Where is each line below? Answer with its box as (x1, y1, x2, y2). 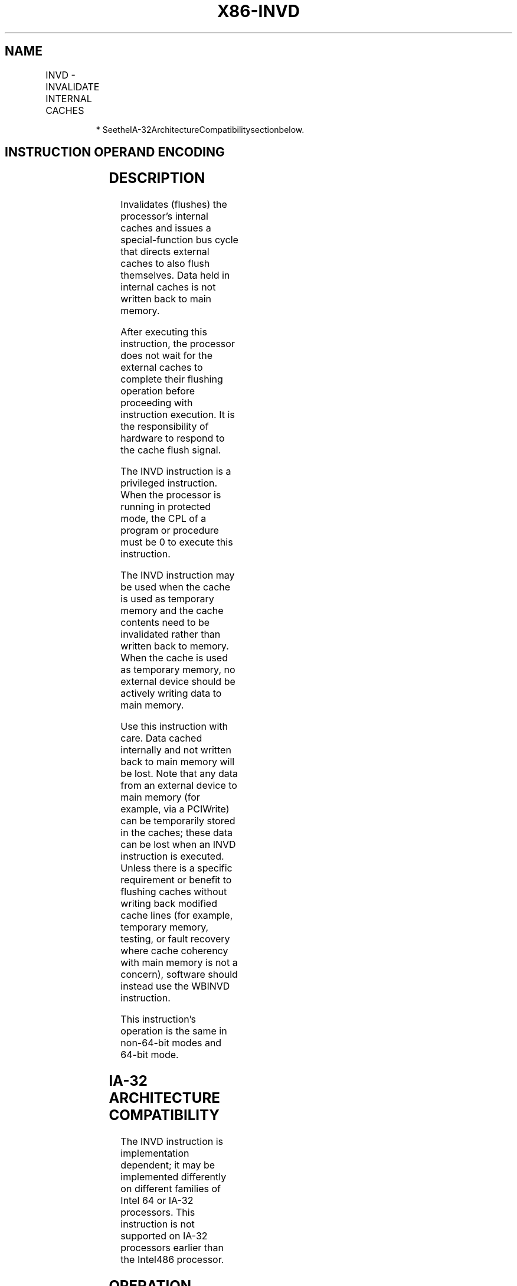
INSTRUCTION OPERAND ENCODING (5, 145, 225, 160)
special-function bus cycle (120, 234, 238, 246)
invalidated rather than (120, 628, 221, 641)
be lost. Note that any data (120, 768, 238, 780)
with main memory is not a (120, 957, 238, 969)
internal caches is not (120, 281, 216, 293)
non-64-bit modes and (120, 1037, 222, 1049)
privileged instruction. (120, 477, 218, 489)
